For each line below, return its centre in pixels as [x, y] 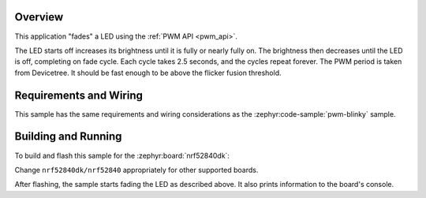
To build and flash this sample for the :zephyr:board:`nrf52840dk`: [122, 155]
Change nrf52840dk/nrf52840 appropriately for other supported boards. [136, 170]
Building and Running [68, 137]
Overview [39, 17]
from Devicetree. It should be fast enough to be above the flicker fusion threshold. [148, 73]
